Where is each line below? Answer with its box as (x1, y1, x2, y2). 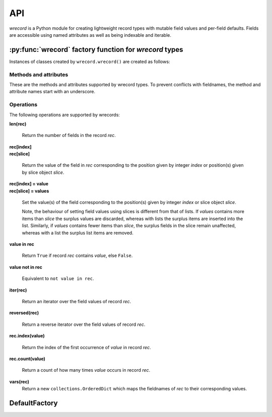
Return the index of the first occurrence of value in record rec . (22, 344, 151, 350)
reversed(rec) (9, 310, 39, 316)
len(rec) (9, 121, 27, 127)
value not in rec (9, 264, 43, 270)
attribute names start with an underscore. (9, 89, 96, 95)
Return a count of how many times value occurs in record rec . (22, 367, 151, 373)
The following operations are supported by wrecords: (9, 111, 120, 118)
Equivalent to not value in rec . (22, 275, 94, 282)
